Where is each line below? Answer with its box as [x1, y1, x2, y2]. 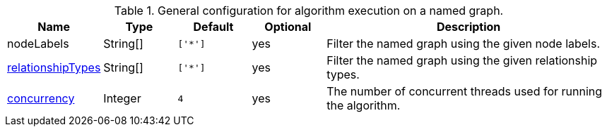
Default [193, 20, 234, 34]
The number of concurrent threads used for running [326, 84, 603, 98]
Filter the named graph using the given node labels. [326, 37, 601, 51]
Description [436, 20, 501, 34]
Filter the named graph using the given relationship [326, 53, 598, 67]
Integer [103, 91, 141, 105]
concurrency [7, 91, 75, 105]
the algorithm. [326, 98, 401, 112]
